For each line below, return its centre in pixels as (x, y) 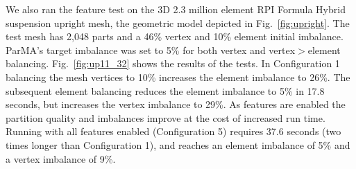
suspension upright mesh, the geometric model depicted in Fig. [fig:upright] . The (178, 23)
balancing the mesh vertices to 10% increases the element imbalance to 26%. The (178, 77)
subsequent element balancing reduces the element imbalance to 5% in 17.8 (165, 90)
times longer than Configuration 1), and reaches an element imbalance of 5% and (178, 144)
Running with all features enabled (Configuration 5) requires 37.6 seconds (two (173, 131)
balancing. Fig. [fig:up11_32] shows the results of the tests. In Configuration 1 (173, 63)
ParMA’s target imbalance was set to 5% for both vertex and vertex (151, 50)
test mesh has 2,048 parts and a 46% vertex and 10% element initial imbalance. (175, 36)
